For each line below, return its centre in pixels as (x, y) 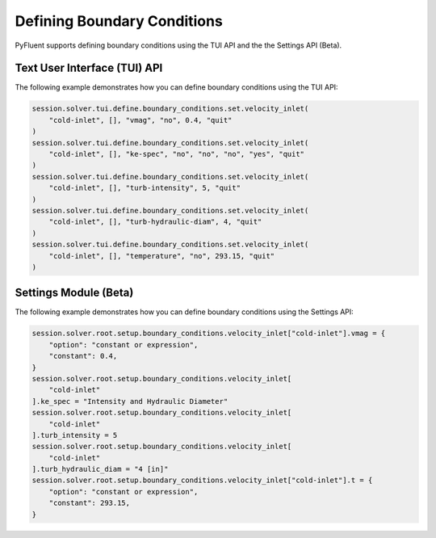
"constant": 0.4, (83, 356)
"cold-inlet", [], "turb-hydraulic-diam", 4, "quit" (155, 222)
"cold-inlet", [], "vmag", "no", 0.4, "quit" (140, 120)
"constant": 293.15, (90, 503)
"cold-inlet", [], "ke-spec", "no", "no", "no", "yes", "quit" (177, 154)
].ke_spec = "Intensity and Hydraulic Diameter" (130, 401)
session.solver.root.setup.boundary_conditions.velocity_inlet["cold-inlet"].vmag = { (209, 334)
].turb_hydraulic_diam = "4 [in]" (100, 469)
